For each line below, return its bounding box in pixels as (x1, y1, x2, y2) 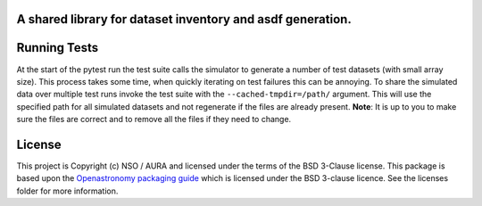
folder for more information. (16, 185, 119, 196)
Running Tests (16, 40, 98, 55)
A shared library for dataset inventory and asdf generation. (16, 12, 352, 27)
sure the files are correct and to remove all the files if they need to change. (16, 114, 292, 125)
